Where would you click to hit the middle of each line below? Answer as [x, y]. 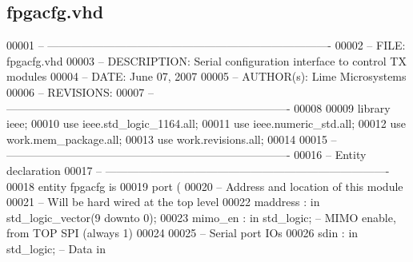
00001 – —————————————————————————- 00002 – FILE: [206, 45]
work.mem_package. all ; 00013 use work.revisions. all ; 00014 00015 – [172, 139]
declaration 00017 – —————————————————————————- [198, 170]
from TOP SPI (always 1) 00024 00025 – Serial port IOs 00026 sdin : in [182, 233]
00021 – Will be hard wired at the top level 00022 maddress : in [163, 202]
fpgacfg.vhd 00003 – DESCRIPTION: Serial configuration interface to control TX [206, 60]
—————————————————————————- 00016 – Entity [186, 155]
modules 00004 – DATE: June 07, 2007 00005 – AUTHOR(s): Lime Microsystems [206, 76]
